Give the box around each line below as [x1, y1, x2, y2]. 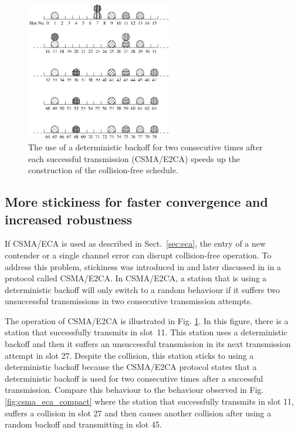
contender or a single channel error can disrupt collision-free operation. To [5, 248, 272, 261]
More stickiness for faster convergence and [5, 193, 268, 211]
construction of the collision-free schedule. [28, 164, 178, 176]
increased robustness [5, 210, 133, 228]
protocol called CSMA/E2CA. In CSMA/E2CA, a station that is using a [5, 272, 267, 284]
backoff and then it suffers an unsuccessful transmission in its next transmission [5, 338, 291, 350]
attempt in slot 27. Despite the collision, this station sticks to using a [5, 349, 254, 361]
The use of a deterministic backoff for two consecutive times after [28, 140, 263, 153]
